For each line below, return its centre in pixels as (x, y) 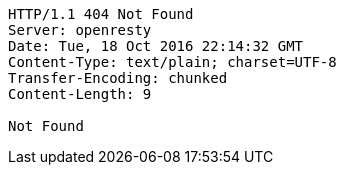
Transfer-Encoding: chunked (118, 78)
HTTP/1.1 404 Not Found (101, 14)
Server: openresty (80, 30)
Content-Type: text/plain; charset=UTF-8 (172, 62)
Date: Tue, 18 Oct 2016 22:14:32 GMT (156, 46)
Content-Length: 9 (80, 94)
